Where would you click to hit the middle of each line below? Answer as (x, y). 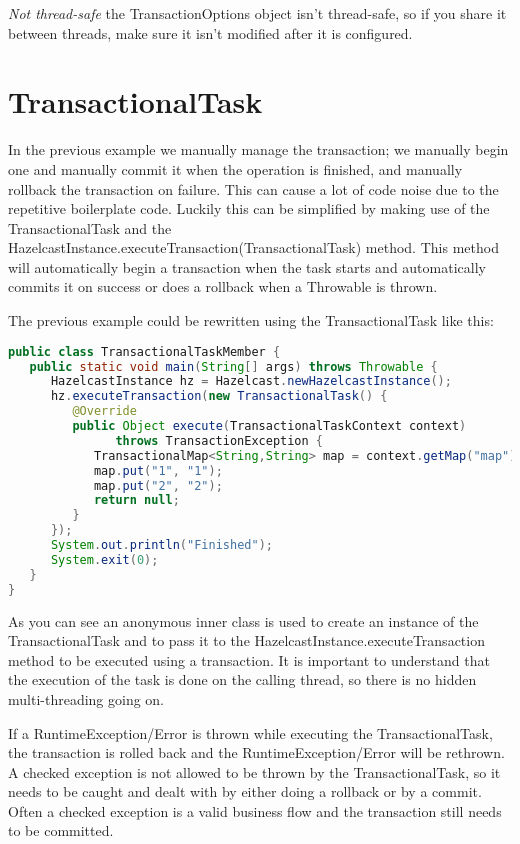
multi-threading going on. (86, 698)
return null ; (136, 500)
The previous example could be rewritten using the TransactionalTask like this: (251, 320)
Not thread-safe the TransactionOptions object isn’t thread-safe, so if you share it (257, 13)
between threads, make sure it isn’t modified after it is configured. (210, 32)
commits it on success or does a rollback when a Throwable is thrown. (223, 286)
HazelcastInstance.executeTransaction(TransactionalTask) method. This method (253, 247)
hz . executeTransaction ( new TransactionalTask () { (219, 396)
